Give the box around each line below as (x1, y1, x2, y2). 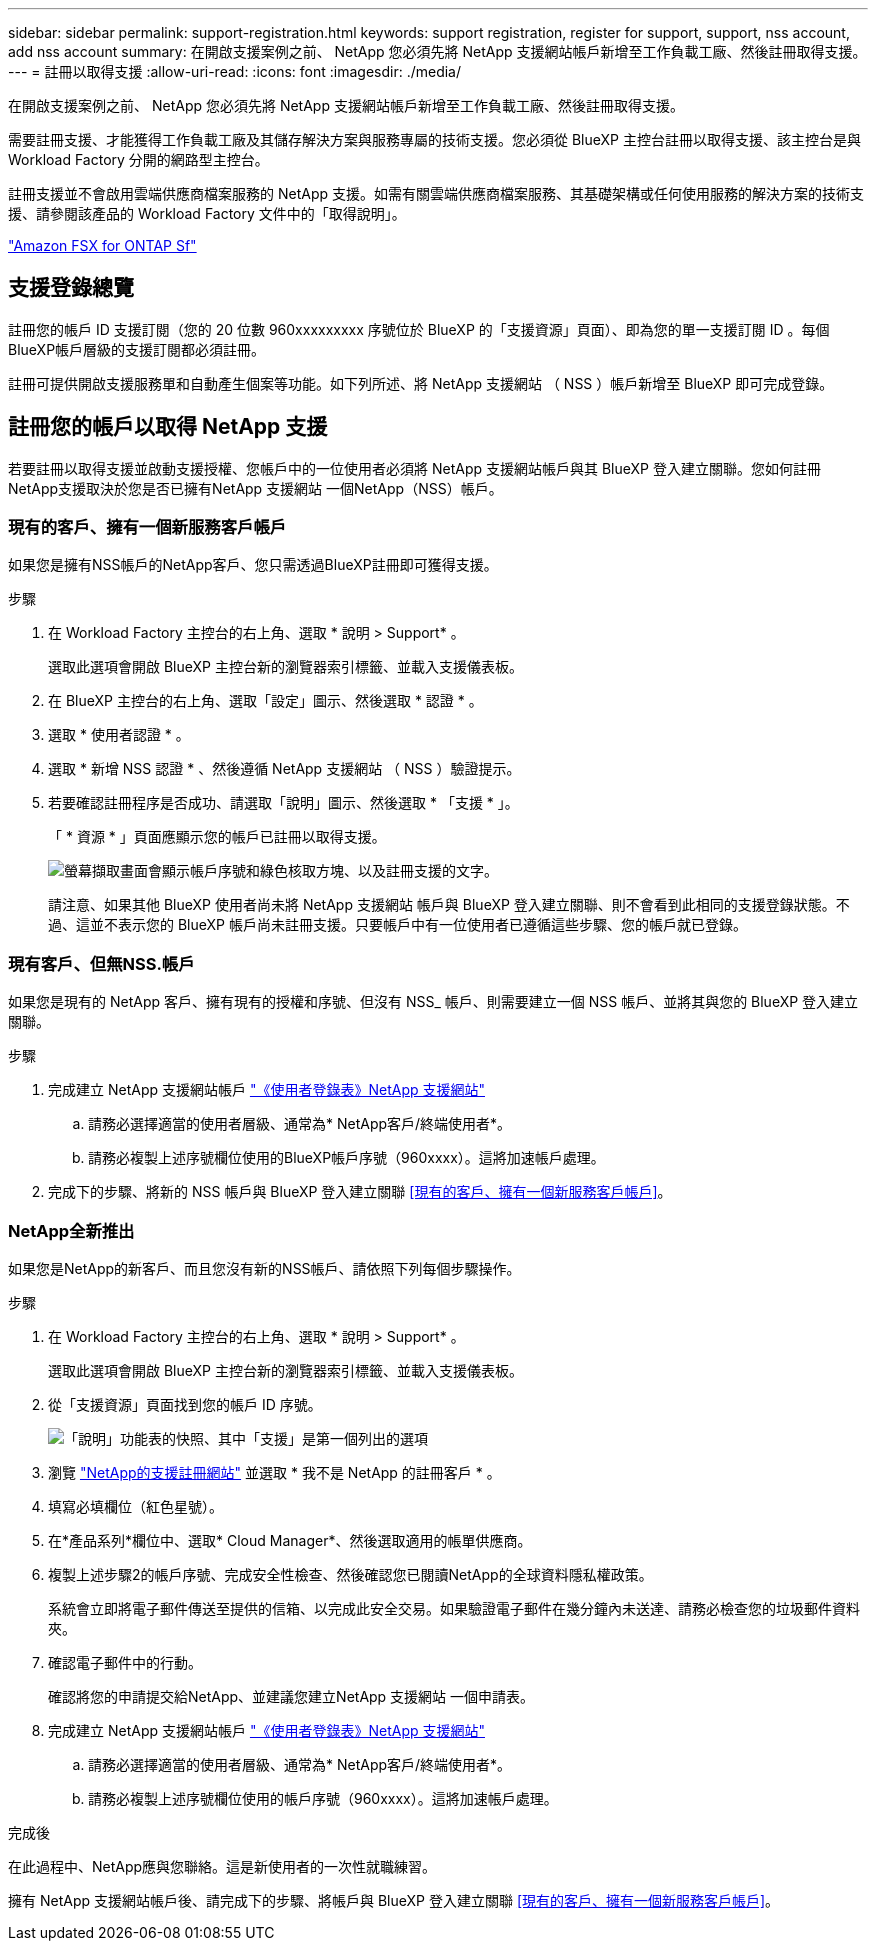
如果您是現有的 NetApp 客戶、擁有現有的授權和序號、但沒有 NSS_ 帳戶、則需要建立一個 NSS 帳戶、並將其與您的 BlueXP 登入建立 (8, 993, 859, 1011)
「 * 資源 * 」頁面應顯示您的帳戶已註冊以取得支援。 (48, 828, 386, 846)
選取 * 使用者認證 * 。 (48, 726, 190, 744)
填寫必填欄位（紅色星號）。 (48, 1497, 223, 1515)
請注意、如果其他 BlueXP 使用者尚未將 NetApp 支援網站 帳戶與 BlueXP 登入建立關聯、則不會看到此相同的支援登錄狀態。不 (48, 896, 850, 914)
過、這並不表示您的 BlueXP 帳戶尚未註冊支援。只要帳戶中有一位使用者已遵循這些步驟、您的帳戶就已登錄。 (48, 916, 747, 934)
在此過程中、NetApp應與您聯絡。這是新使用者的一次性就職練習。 (8, 1857, 437, 1875)
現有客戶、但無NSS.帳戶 (8, 953, 195, 974)
